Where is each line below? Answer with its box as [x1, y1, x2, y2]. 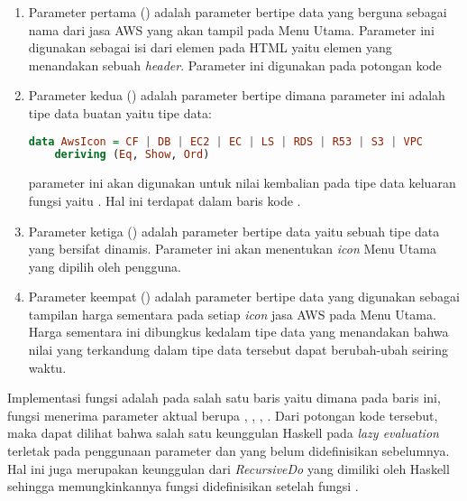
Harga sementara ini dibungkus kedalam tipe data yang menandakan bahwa [28, 322, 449, 341]
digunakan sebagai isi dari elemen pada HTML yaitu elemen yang [28, 38, 392, 57]
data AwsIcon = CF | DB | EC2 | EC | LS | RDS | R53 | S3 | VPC [28, 135, 423, 148]
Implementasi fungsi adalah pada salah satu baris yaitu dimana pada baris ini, [7, 388, 441, 407]
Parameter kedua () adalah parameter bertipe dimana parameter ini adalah [28, 86, 445, 105]
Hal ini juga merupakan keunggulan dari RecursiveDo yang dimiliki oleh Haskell [7, 459, 450, 478]
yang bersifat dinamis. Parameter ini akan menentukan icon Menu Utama [28, 239, 436, 258]
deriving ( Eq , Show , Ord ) [54, 148, 210, 162]
